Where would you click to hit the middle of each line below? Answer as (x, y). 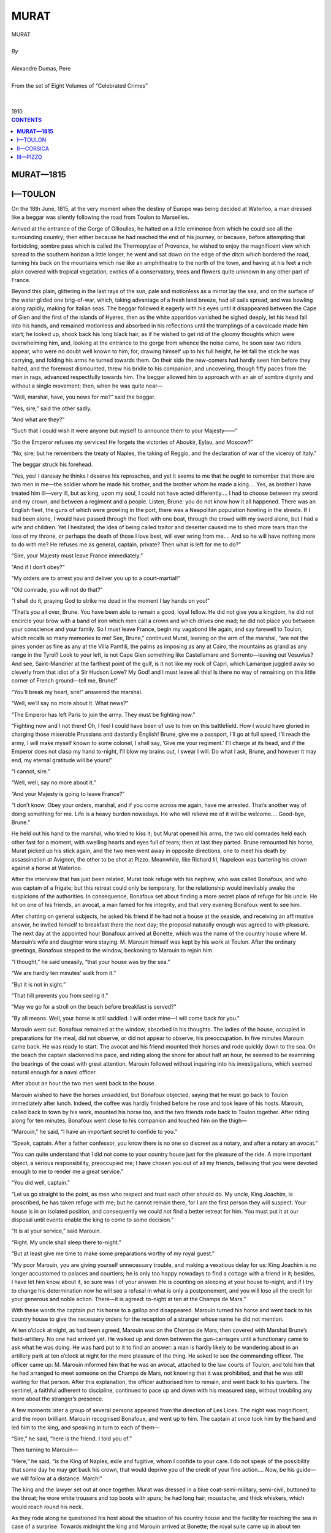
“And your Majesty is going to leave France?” (68, 793)
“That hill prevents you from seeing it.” (60, 995)
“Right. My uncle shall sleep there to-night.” (67, 1242)
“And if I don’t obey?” (38, 567)
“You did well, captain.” (40, 1183)
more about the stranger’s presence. (57, 1399)
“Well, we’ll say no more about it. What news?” (70, 703)
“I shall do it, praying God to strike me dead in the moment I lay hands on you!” (110, 600)
